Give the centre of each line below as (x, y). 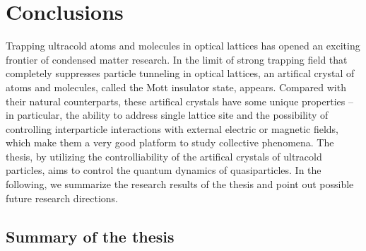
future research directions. (62, 198)
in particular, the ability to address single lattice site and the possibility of (167, 115)
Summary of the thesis (90, 236)
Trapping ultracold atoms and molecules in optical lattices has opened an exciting (183, 46)
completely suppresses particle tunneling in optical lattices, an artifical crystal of (180, 73)
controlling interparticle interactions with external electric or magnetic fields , (172, 128)
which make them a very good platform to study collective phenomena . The (170, 142)
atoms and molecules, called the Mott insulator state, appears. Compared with (176, 87)
